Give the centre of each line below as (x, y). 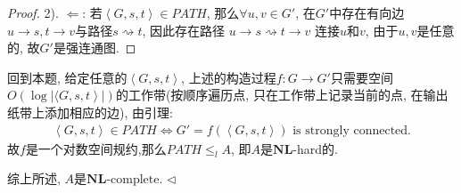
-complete (133, 180)
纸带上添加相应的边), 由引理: (90, 112)
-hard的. (315, 148)
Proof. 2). (33, 12)
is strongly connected (350, 130)
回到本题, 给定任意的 (67, 77)
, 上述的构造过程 (229, 77)
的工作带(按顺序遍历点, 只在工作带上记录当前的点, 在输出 (282, 95)
